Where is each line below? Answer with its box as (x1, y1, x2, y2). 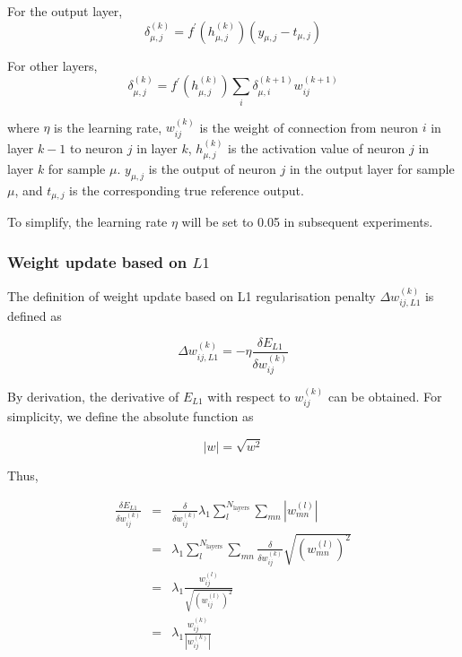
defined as (7, 307, 62, 325)
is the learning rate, (54, 117, 162, 136)
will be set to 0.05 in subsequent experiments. (181, 212, 433, 231)
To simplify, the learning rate (7, 212, 168, 231)
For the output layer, (7, 2, 123, 20)
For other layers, (7, 56, 98, 74)
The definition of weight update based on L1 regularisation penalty (7, 286, 376, 305)
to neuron (69, 138, 124, 157)
